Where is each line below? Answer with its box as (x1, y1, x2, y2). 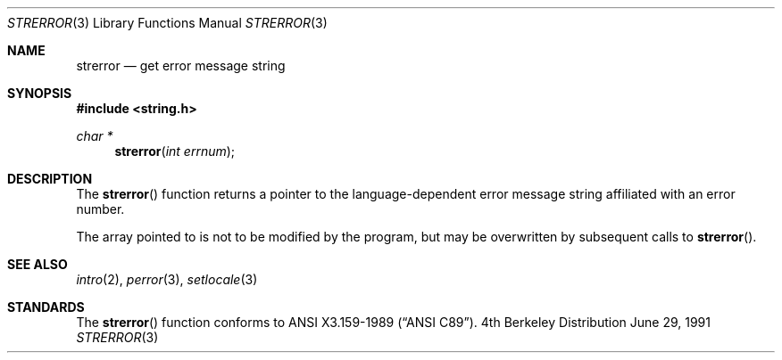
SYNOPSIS (7, 86, 72, 101)
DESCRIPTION (7, 171, 93, 186)
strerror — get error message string (76, 58, 286, 73)
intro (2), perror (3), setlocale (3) (76, 272, 258, 287)
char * (76, 128, 113, 143)
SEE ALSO (7, 257, 68, 272)
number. (76, 201, 125, 217)
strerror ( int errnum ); (114, 143, 236, 159)
